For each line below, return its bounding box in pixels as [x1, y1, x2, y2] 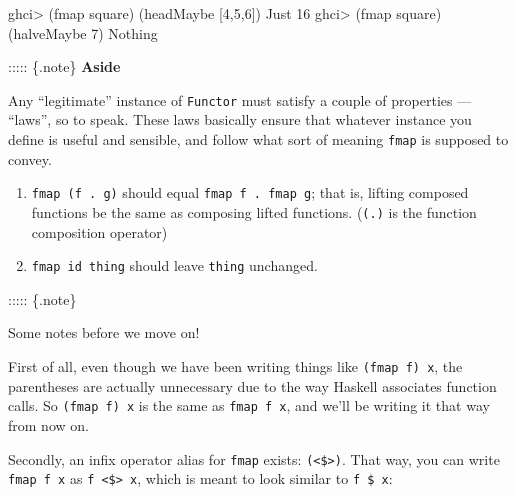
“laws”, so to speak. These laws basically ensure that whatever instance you [8, 109, 472, 130]
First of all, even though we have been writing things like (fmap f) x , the [8, 356, 463, 377]
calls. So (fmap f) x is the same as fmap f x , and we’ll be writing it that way [8, 395, 490, 416]
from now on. [8, 414, 89, 435]
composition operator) [31, 221, 168, 242]
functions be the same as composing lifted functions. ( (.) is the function [31, 201, 477, 222]
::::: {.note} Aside [8, 56, 121, 77]
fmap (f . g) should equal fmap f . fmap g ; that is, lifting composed [31, 182, 469, 203]
